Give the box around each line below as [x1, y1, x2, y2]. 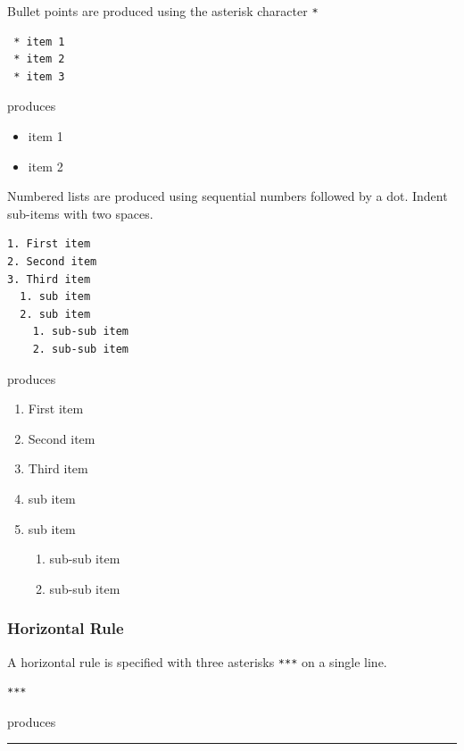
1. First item [7, 238, 91, 251]
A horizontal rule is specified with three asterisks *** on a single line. [7, 652, 387, 671]
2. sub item [20, 307, 91, 321]
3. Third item [7, 272, 91, 286]
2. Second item [7, 255, 97, 268]
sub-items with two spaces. [7, 204, 153, 222]
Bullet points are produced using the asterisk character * [7, 2, 319, 20]
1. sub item [20, 290, 91, 304]
